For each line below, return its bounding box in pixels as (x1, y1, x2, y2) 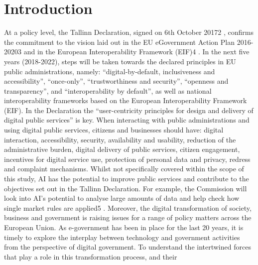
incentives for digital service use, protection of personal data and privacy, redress (4, 153, 251, 164)
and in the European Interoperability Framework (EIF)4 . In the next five (23, 46, 250, 57)
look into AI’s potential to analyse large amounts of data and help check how (4, 193, 240, 203)
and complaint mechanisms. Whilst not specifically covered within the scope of (4, 163, 244, 174)
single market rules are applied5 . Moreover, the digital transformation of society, (4, 202, 252, 213)
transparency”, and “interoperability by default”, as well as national (4, 85, 212, 96)
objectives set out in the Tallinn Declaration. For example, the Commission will (4, 183, 247, 193)
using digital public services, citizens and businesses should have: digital (4, 125, 224, 135)
